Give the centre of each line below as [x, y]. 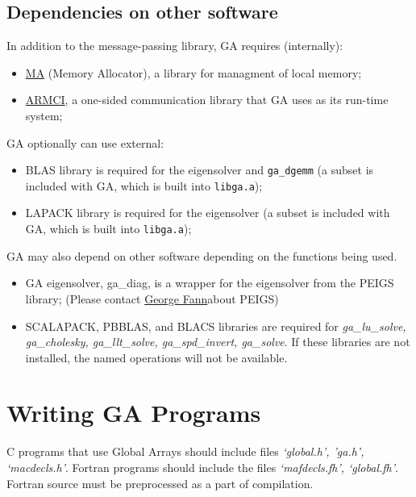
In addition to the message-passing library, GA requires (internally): [175, 46]
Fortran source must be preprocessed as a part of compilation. [160, 483]
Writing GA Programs [134, 413]
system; [44, 115]
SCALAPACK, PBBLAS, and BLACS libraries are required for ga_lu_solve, [216, 326]
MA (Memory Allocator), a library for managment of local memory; [193, 72]
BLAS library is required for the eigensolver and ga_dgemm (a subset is [200, 170]
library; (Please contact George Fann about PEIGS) [152, 298]
